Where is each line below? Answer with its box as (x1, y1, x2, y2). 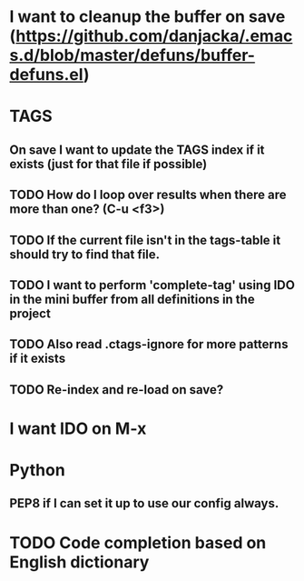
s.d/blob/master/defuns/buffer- (9, 45, 256, 65)
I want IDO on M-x (9, 418, 147, 438)
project (9, 306, 52, 321)
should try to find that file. (9, 246, 161, 262)
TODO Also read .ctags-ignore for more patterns (9, 336, 289, 352)
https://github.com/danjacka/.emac (15, 25, 293, 46)
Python (9, 460, 65, 481)
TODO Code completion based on (9, 532, 267, 553)
